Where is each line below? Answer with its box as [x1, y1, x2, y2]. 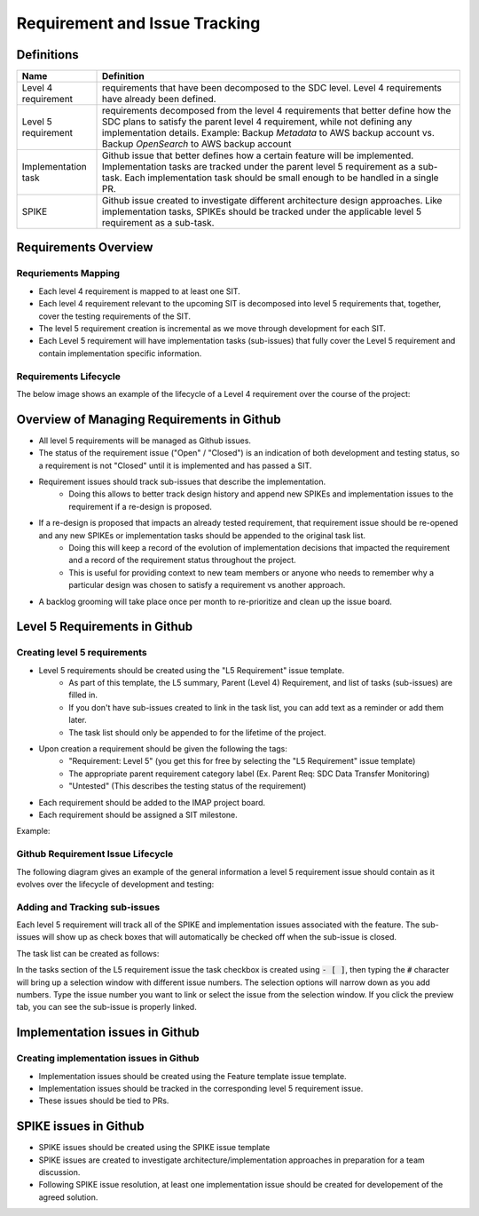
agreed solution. [38, 1191, 98, 1203]
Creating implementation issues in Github [16, 1053, 200, 1065]
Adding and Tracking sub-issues [16, 901, 161, 913]
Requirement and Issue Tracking [16, 13, 261, 33]
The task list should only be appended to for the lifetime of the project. [68, 727, 326, 737]
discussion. [38, 1167, 81, 1177]
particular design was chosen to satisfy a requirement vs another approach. [68, 580, 346, 591]
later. [68, 715, 88, 726]
